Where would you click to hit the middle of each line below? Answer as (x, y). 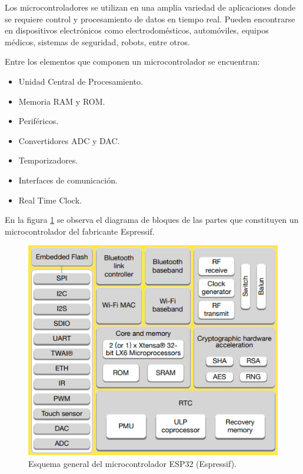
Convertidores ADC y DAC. (69, 140)
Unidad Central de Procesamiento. (81, 81)
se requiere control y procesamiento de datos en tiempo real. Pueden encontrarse (150, 19)
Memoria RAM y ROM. (62, 101)
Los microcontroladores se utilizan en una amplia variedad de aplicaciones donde (150, 7)
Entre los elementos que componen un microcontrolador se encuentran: (132, 61)
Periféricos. (39, 121)
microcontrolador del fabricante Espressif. (80, 231)
